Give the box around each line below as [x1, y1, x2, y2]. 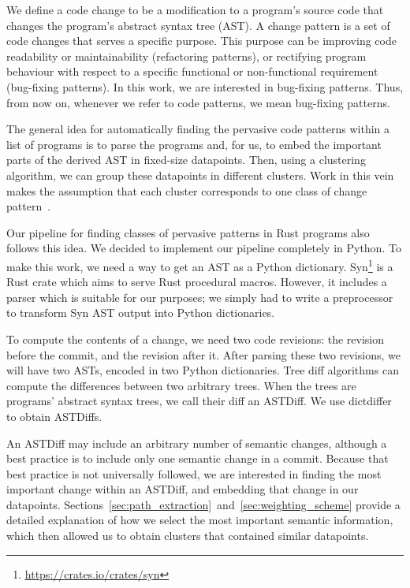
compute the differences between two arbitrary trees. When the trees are [6, 377, 356, 393]
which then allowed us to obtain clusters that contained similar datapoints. [6, 527, 369, 544]
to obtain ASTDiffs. [6, 408, 102, 424]
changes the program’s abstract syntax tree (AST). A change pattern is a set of [6, 17, 390, 33]
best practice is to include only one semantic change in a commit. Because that [6, 450, 389, 467]
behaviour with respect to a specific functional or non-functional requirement [6, 63, 378, 80]
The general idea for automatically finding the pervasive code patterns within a [6, 121, 390, 137]
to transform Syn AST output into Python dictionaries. [6, 304, 275, 321]
